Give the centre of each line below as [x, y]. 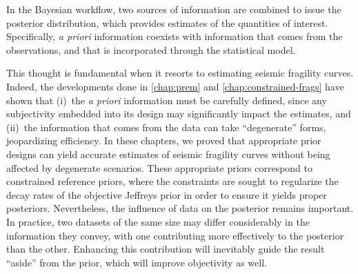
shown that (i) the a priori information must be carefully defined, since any [167, 100]
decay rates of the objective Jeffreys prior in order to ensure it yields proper [167, 194]
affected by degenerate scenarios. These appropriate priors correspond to [160, 167]
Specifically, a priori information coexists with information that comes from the [175, 36]
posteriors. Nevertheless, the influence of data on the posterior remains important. [180, 208]
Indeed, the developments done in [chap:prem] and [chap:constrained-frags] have [175, 86]
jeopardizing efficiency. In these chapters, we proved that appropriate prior [164, 140]
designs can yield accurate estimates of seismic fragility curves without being [168, 154]
